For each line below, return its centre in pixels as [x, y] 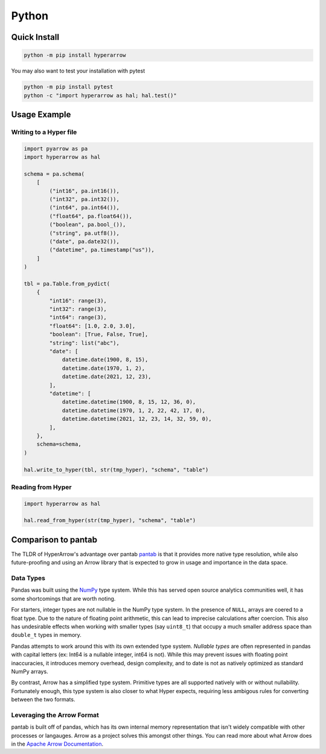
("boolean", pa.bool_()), [88, 225]
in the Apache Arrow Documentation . [57, 744]
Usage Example [41, 114]
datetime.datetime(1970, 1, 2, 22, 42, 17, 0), [134, 410]
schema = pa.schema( [54, 174]
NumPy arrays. [30, 671]
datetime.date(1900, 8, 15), [105, 360]
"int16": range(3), [78, 301]
